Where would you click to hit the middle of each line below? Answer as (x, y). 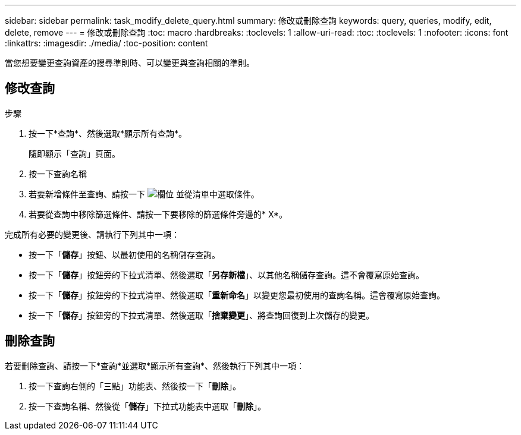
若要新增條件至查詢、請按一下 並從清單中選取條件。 (144, 194)
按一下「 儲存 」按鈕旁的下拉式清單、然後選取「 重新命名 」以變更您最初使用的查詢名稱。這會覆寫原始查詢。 (237, 295)
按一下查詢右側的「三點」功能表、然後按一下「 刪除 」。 (135, 386)
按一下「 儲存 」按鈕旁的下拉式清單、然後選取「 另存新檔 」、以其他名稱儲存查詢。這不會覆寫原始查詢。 (226, 275)
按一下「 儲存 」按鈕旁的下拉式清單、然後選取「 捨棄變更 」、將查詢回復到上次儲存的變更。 (201, 315)
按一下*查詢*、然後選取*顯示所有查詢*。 (108, 133)
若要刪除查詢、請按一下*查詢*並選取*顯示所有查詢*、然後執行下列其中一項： (155, 365)
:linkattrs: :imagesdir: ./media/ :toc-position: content (106, 43)
